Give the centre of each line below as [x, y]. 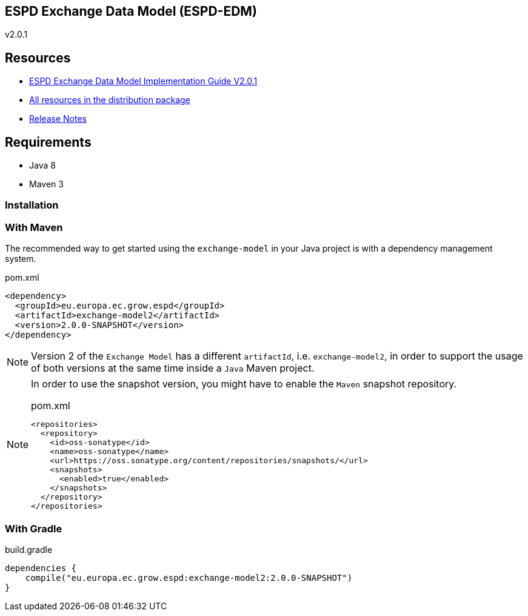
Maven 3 [46, 184]
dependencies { [41, 568]
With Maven [34, 227]
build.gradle [29, 549]
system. [21, 259]
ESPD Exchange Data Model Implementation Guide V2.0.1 [143, 81]
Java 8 [42, 166]
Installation [32, 205]
